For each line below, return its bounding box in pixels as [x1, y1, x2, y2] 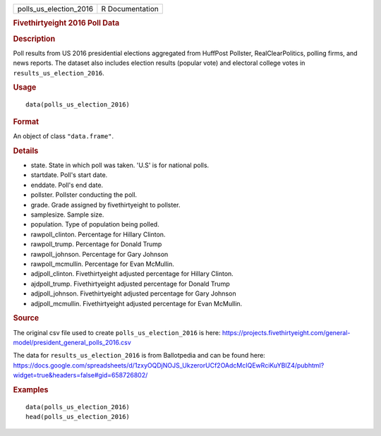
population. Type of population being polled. [30, 220, 159, 229]
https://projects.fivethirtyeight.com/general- [222, 328, 351, 337]
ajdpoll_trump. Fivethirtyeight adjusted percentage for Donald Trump [30, 279, 230, 288]
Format [13, 116, 39, 126]
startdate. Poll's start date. [30, 171, 108, 179]
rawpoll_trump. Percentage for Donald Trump [30, 240, 162, 248]
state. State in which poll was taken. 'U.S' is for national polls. [30, 161, 210, 169]
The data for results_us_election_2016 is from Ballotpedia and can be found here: [13, 351, 266, 360]
